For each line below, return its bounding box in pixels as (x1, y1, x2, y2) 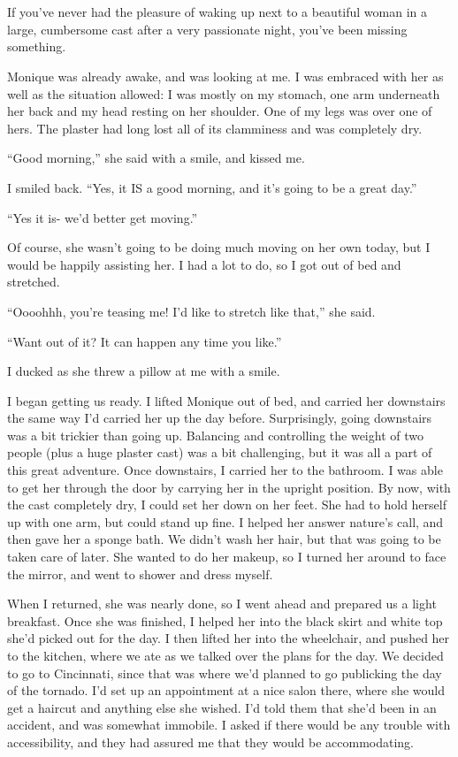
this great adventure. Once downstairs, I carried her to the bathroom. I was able (7, 461, 443, 479)
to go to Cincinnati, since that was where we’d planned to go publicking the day (7, 663, 442, 682)
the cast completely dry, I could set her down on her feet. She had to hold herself (7, 495, 447, 514)
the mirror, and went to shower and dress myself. (7, 564, 273, 583)
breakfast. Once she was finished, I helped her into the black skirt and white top (7, 611, 443, 630)
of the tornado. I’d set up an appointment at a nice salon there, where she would (7, 681, 446, 700)
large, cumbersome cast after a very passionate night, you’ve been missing (7, 19, 408, 38)
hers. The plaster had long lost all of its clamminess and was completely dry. (7, 119, 423, 137)
